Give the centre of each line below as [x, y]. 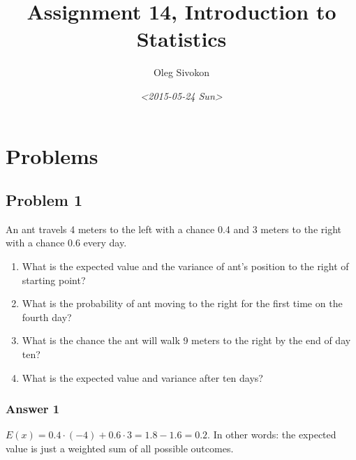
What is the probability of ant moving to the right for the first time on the [182, 303]
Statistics [181, 39]
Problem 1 [44, 200]
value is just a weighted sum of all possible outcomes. [120, 448]
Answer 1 [33, 409]
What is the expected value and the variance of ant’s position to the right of [185, 266]
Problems [52, 155]
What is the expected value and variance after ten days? [142, 377]
